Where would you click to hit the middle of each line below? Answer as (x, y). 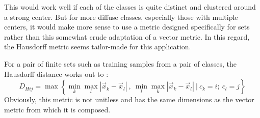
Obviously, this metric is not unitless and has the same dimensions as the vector (129, 99)
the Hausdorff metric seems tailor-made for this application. (98, 47)
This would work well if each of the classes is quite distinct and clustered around (130, 7)
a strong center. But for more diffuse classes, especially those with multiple (121, 17)
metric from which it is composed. (57, 109)
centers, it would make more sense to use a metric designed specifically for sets (127, 27)
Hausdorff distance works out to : (56, 73)
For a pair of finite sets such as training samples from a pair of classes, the (121, 63)
